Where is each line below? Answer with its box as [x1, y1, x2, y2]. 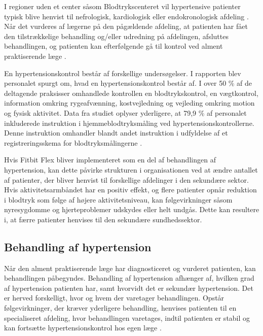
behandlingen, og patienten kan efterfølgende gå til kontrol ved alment [4, 41, 223, 51]
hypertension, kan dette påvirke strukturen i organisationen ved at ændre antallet [4, 164, 258, 175]
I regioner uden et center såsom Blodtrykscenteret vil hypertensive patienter [4, 1, 241, 11]
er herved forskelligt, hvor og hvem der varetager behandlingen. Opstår [4, 292, 224, 303]
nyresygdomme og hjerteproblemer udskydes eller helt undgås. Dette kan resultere [4, 204, 259, 215]
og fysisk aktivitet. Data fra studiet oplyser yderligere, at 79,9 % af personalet [4, 107, 247, 118]
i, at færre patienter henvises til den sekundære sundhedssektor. [4, 214, 202, 224]
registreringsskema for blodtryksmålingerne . [4, 137, 142, 148]
